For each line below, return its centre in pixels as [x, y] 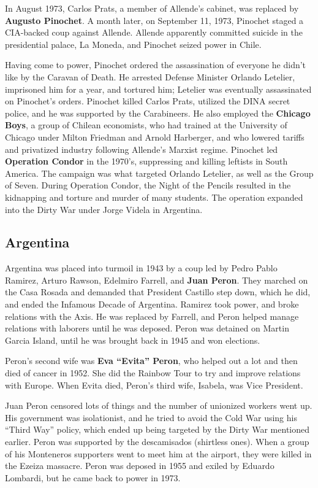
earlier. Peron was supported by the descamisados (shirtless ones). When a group [157, 442]
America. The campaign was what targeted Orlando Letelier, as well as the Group [159, 173]
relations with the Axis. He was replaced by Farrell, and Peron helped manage [152, 316]
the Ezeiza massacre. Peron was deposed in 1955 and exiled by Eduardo [140, 466]
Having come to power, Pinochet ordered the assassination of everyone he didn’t [156, 65]
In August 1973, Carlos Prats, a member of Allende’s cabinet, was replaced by [152, 8]
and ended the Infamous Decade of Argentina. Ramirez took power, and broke [152, 304]
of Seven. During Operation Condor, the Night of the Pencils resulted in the [148, 185]
